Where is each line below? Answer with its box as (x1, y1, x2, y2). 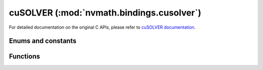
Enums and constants (9, 37, 76, 45)
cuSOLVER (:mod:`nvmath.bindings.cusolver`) (9, 7, 202, 18)
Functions (9, 52, 40, 61)
